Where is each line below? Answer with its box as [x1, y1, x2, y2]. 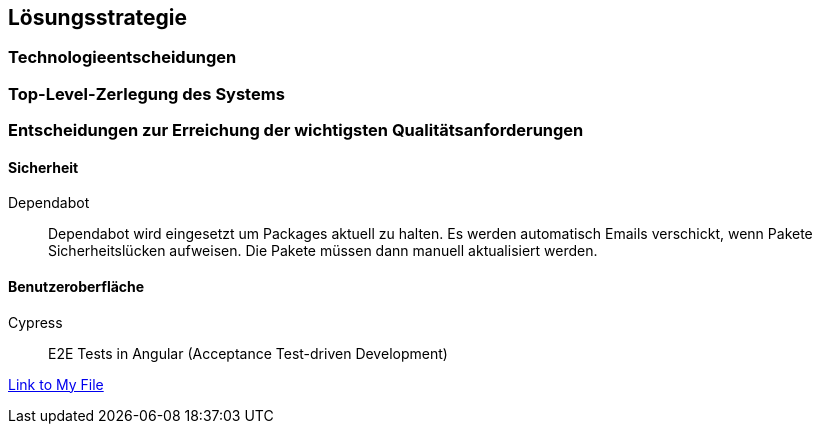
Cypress [8, 313, 63, 331]
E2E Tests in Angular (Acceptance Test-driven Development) [48, 344, 448, 362]
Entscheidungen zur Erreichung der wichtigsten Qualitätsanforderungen [8, 120, 584, 141]
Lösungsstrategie [8, 5, 188, 30]
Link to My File [8, 375, 104, 393]
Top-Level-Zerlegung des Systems [8, 83, 285, 104]
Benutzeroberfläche [8, 278, 145, 295]
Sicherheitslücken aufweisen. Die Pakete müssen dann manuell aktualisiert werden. [48, 242, 598, 260]
